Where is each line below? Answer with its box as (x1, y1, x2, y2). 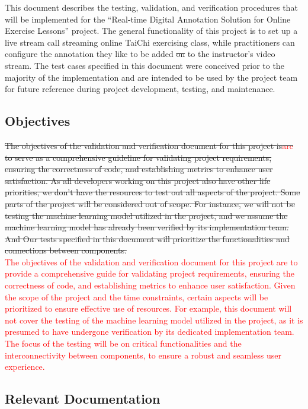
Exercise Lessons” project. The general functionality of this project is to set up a (5, 24, 298, 37)
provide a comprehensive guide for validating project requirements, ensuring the (5, 267, 294, 280)
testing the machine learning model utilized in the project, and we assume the (5, 209, 288, 221)
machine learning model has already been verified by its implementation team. (5, 221, 289, 233)
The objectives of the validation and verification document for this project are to (5, 255, 298, 268)
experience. (5, 360, 45, 373)
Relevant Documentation (5, 389, 161, 408)
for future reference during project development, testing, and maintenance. (5, 83, 275, 95)
